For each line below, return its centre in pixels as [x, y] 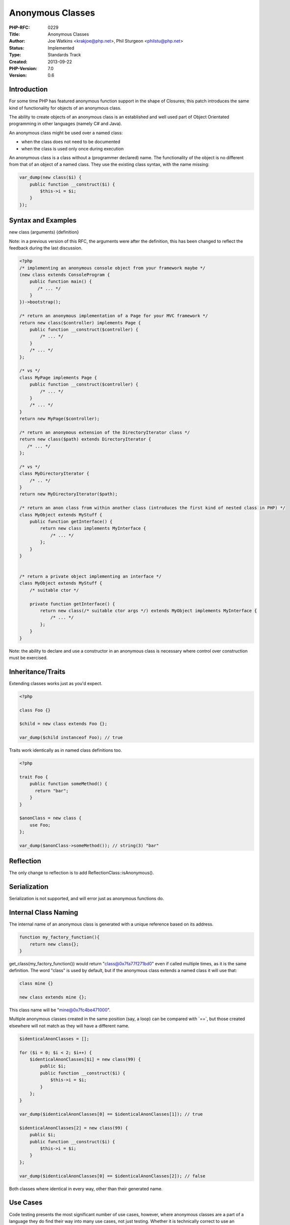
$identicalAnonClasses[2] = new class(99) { [74, 1128]
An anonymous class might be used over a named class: [66, 133]
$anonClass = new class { [50, 818]
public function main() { [61, 282]
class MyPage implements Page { [58, 378]
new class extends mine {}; [53, 997]
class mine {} [36, 983]
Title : [15, 34]
